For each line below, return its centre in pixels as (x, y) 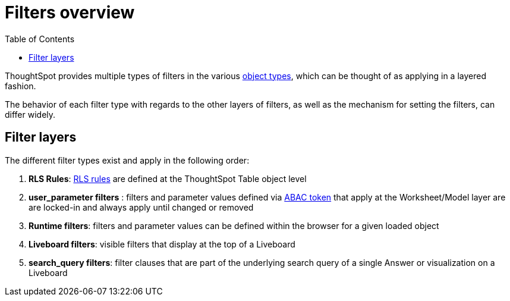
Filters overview (70, 12)
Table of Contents (40, 39)
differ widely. (30, 114)
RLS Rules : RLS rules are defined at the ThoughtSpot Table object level (168, 178)
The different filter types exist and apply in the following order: (127, 160)
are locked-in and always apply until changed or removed (141, 207)
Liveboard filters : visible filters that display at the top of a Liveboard (162, 244)
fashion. (21, 86)
